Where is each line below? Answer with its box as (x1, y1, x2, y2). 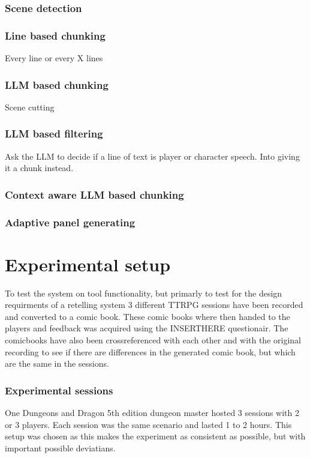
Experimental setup (5, 252, 171, 276)
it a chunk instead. (5, 161, 74, 174)
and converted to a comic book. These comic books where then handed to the (5, 310, 290, 322)
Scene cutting (5, 100, 55, 113)
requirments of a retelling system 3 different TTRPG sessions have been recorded (5, 298, 303, 311)
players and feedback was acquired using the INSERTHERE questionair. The (5, 322, 288, 334)
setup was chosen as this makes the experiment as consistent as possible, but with (5, 430, 306, 442)
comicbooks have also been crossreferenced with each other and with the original (5, 334, 301, 346)
